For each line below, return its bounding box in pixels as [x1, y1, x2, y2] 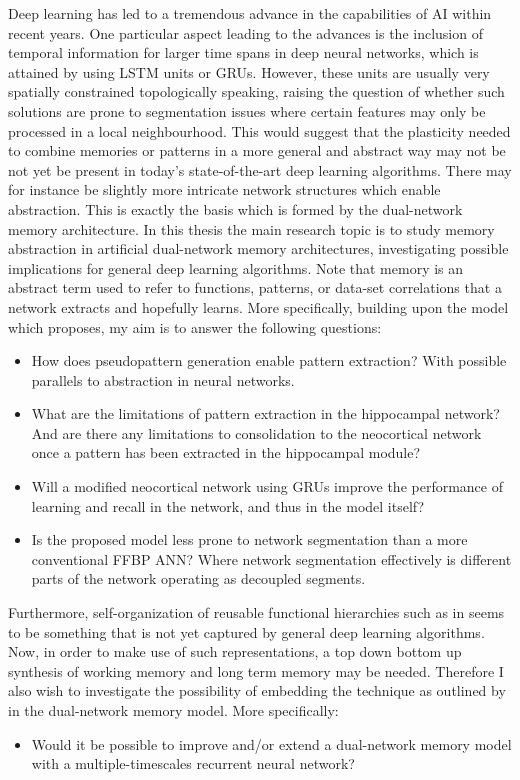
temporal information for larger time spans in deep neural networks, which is [8, 42, 479, 63]
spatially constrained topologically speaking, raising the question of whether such [8, 81, 505, 102]
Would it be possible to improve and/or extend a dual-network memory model [31, 733, 512, 754]
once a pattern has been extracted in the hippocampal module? [31, 442, 421, 463]
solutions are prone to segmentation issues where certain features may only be [8, 100, 486, 121]
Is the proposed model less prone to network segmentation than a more [31, 529, 468, 550]
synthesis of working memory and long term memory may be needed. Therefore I [8, 660, 504, 681]
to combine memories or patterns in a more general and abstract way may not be [8, 140, 506, 161]
